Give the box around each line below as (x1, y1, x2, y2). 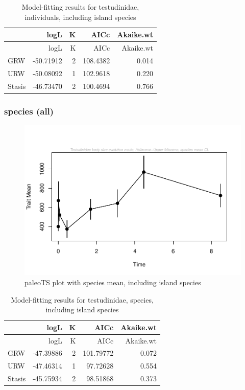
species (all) (4, 104, 54, 117)
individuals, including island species (24, 11, 136, 22)
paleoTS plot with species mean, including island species (24, 277, 201, 287)
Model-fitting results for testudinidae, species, (11, 294, 154, 305)
